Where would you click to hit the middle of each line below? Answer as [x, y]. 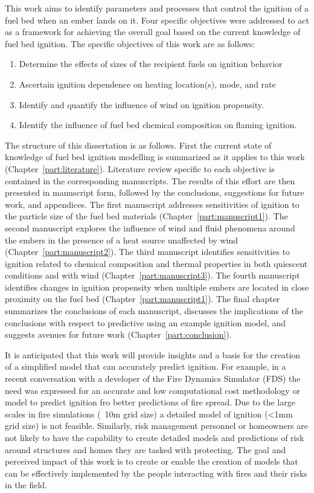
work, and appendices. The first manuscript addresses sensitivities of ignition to [152, 204]
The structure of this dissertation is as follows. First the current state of [138, 145]
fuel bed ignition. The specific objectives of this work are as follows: [130, 43]
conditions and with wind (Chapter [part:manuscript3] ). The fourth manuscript [152, 275]
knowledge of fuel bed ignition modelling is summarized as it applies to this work [155, 157]
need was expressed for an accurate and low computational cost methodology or [152, 390]
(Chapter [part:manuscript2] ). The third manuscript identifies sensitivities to [148, 252]
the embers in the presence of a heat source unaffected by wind [122, 240]
